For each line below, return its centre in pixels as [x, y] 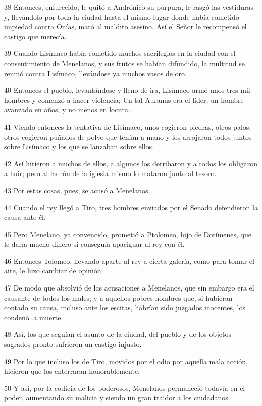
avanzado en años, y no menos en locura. [67, 110]
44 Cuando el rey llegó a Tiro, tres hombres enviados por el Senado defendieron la [131, 207]
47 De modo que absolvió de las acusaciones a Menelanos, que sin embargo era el [129, 288]
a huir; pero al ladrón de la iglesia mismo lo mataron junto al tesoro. [110, 173]
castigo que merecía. [35, 36]
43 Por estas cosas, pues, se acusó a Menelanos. [77, 190]
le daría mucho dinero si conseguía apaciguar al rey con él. [94, 244]
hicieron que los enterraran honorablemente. [72, 371]
